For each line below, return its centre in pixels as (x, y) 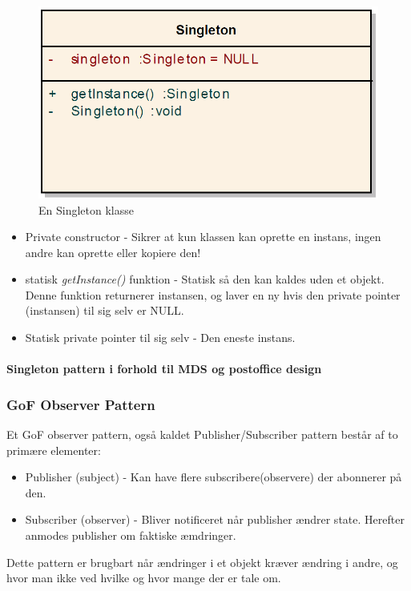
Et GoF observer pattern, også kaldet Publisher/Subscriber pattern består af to (202, 434)
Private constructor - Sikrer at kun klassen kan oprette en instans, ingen (203, 237)
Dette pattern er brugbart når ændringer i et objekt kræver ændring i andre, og (202, 562)
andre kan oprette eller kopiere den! (113, 252)
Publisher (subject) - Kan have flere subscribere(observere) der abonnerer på (214, 477)
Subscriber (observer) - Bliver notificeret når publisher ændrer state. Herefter (215, 519)
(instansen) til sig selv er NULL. (105, 310)
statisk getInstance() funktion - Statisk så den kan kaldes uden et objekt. (205, 279)
